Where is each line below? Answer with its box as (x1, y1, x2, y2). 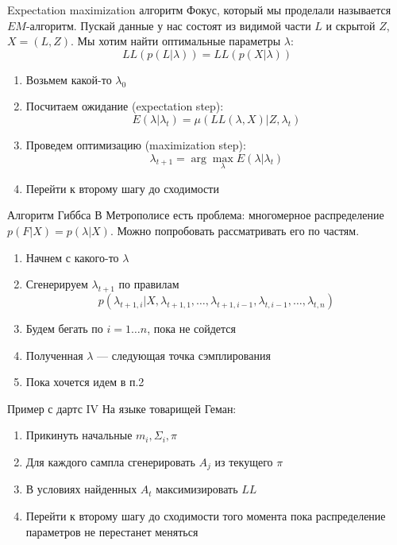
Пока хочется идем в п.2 (25, 373, 145, 390)
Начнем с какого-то (25, 249, 119, 265)
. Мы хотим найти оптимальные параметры (71, 33, 281, 49)
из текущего (214, 453, 273, 470)
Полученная (25, 346, 83, 363)
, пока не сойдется (147, 319, 237, 336)
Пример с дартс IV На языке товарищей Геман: (7, 400, 237, 416)
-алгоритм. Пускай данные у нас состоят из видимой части (25, 17, 311, 33)
